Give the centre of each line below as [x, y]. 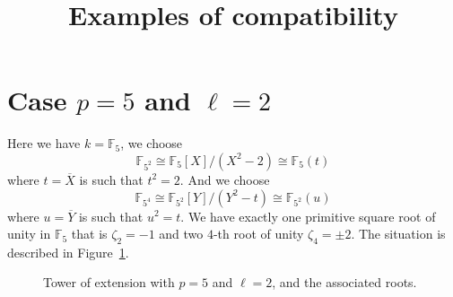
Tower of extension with [109, 282]
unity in [29, 234]
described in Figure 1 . [68, 252]
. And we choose [225, 179]
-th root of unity [258, 234]
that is [89, 234]
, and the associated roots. [344, 282]
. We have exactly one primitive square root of [308, 216]
